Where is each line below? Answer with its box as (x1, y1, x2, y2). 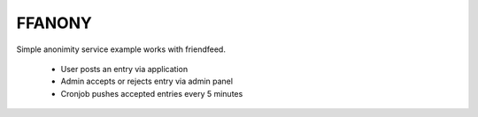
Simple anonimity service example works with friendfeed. (16, 44, 226, 55)
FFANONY (16, 13, 92, 33)
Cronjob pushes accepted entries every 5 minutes (60, 88, 243, 99)
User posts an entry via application (60, 63, 189, 74)
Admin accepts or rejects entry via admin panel (60, 76, 234, 87)
